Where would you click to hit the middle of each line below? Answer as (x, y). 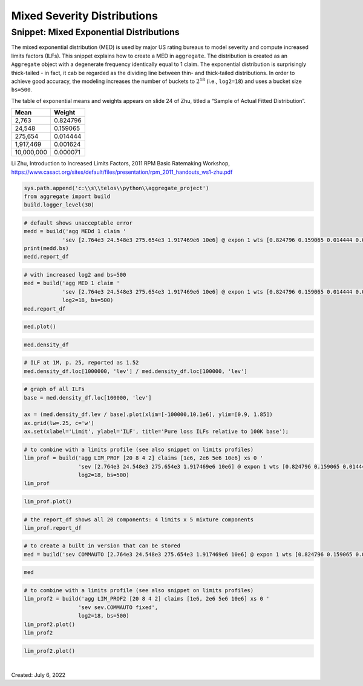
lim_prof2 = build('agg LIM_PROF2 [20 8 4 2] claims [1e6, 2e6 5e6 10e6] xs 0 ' (147, 599)
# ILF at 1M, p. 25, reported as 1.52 (81, 363)
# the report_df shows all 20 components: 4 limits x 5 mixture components (139, 519)
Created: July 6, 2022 (38, 674)
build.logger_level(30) (59, 205)
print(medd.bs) (46, 249)
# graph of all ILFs (54, 389)
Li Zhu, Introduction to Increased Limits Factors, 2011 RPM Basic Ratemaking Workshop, (120, 163)
